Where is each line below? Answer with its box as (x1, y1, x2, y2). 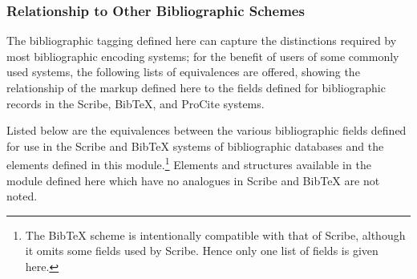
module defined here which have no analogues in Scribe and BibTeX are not (6, 172, 380, 188)
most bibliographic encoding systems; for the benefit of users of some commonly (6, 47, 399, 64)
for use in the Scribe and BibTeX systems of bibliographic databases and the (6, 137, 384, 154)
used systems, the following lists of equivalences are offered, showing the (6, 63, 360, 80)
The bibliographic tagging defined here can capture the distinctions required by (6, 32, 397, 49)
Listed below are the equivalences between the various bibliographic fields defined (6, 122, 407, 139)
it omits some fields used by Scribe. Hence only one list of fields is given (25, 242, 379, 259)
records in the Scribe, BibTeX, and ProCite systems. (6, 95, 265, 111)
